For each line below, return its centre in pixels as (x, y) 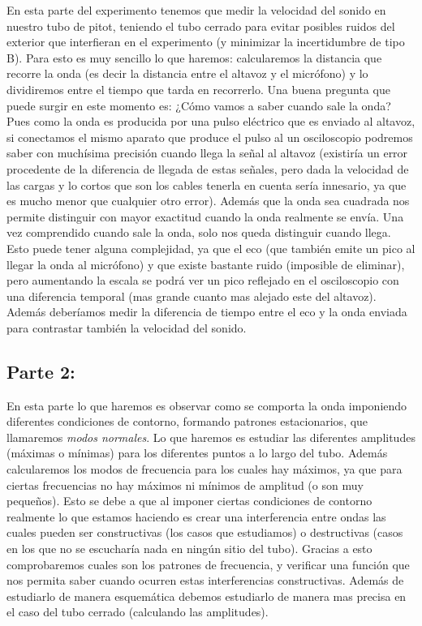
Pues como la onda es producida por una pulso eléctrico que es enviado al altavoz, (211, 121)
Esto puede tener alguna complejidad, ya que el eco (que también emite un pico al (211, 248)
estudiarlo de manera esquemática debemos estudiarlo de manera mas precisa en (207, 596)
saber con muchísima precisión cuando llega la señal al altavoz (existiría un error (207, 153)
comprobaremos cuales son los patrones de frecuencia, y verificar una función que (208, 564)
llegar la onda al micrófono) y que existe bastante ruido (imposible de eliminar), (206, 264)
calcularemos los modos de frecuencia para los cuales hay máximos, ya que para (205, 469)
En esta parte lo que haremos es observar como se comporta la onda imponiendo (207, 405)
